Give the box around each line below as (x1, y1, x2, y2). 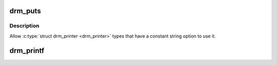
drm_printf (9, 46, 45, 55)
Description (9, 22, 39, 29)
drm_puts (9, 7, 41, 15)
